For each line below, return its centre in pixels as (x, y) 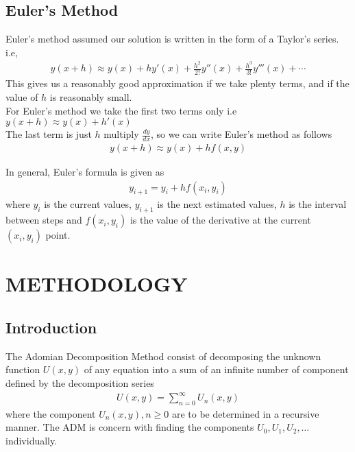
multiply (121, 134)
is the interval (318, 204)
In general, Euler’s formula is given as (85, 171)
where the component (51, 413)
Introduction (51, 327)
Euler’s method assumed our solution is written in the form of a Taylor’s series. (172, 39)
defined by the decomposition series (80, 382)
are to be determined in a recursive (245, 413)
